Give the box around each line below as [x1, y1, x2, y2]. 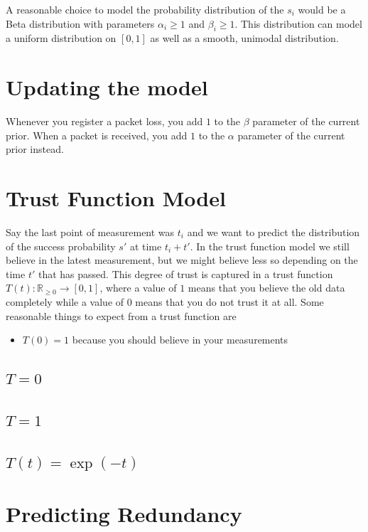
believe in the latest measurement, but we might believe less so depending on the [6, 252, 358, 267]
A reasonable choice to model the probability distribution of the [6, 2, 284, 16]
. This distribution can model [234, 16, 362, 31]
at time [129, 238, 162, 253]
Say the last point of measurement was [6, 225, 175, 240]
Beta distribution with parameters [6, 16, 155, 31]
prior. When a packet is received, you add [6, 127, 188, 142]
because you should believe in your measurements [72, 332, 288, 347]
